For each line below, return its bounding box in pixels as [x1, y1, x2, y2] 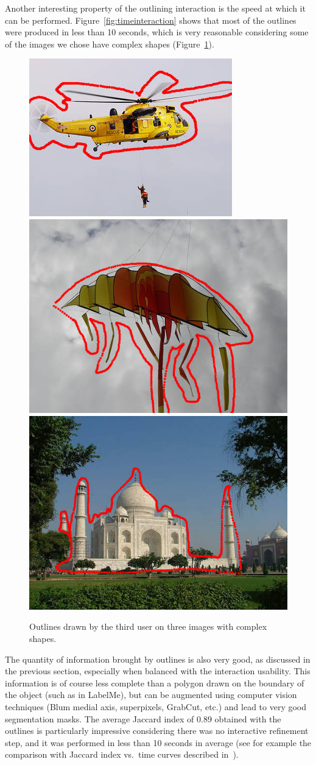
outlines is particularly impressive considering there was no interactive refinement [5, 724, 309, 737]
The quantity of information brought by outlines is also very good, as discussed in [5, 652, 311, 665]
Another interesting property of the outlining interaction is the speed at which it [5, 2, 306, 14]
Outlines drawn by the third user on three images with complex [29, 620, 267, 633]
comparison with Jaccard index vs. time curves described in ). [5, 748, 239, 761]
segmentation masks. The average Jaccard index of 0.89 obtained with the [5, 712, 281, 725]
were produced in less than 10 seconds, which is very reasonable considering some [5, 26, 309, 38]
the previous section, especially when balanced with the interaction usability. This [5, 665, 311, 677]
